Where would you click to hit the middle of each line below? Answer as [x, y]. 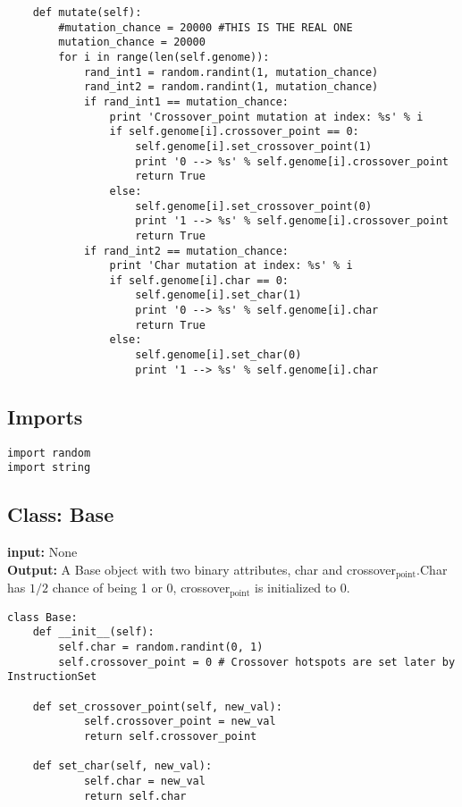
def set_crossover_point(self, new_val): [157, 706]
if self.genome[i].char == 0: [199, 280]
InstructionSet [52, 677]
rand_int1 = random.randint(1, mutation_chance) [231, 72]
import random [49, 453]
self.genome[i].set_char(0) [218, 355]
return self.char [135, 796]
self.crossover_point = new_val [180, 722]
